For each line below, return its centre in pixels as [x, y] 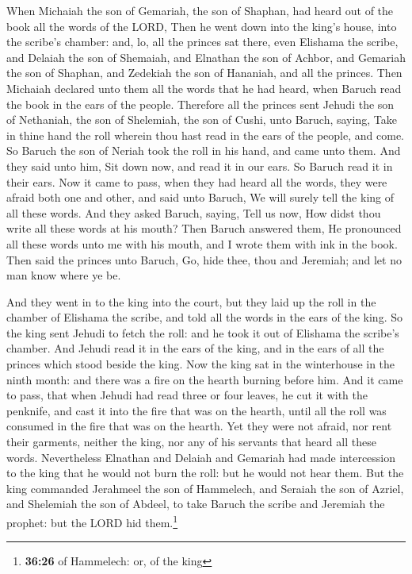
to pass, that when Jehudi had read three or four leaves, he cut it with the [187, 395]
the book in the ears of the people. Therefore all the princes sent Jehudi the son [200, 104]
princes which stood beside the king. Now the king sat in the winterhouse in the [201, 364]
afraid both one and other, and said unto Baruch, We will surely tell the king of [200, 197]
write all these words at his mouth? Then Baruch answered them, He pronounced [204, 228]
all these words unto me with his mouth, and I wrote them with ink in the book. [202, 243]
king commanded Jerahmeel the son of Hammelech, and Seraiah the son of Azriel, [205, 488]
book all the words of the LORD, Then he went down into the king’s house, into [202, 26]
